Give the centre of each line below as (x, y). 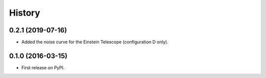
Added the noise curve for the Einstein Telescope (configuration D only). (95, 42)
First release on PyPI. (43, 67)
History (25, 13)
